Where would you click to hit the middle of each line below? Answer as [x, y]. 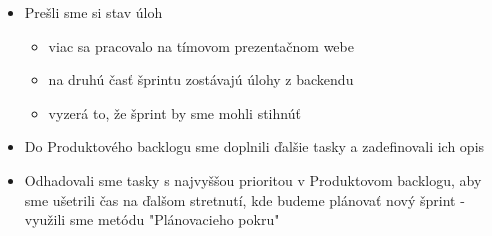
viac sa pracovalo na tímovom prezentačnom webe [201, 45]
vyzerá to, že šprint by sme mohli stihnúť [174, 112]
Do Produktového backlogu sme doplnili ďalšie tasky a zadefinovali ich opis [254, 146]
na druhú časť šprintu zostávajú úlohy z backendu [201, 79]
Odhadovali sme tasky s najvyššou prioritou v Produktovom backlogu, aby [253, 179]
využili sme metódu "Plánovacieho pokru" [152, 219]
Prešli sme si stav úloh [93, 12]
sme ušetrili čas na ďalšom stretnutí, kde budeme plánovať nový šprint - [244, 199]
